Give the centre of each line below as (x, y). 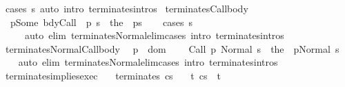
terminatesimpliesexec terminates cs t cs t (113, 75)
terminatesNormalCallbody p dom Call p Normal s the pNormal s (172, 48)
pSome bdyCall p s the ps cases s (101, 22)
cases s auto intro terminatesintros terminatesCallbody (127, 8)
